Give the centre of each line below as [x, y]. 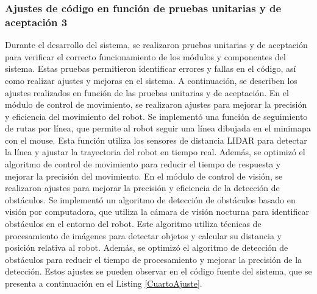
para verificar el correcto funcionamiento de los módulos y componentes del [145, 56]
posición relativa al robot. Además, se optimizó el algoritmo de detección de [147, 247]
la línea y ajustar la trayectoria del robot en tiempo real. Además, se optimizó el [155, 152]
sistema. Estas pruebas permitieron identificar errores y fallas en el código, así [151, 68]
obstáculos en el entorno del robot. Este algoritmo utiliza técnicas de [133, 224]
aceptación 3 [36, 22]
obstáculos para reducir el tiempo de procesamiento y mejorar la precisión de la [154, 259]
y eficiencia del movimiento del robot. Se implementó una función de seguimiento [156, 116]
